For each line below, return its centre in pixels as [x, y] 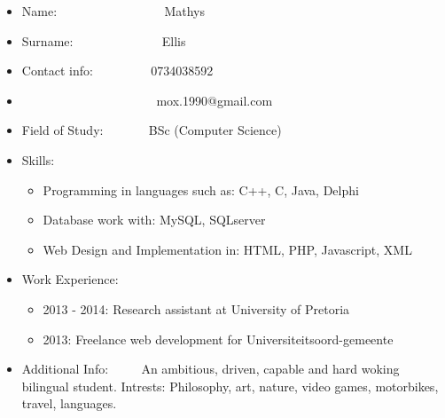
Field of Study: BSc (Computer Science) [152, 130]
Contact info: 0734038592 [117, 71]
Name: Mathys [113, 11]
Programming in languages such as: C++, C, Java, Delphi [201, 189]
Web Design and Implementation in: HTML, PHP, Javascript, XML [227, 249]
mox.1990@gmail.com [215, 100]
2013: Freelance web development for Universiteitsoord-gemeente [218, 339]
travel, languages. [69, 403]
